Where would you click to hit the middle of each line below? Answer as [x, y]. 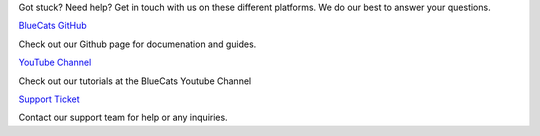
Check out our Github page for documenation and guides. [137, 44]
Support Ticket [49, 99]
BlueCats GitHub [52, 26]
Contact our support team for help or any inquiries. [123, 117]
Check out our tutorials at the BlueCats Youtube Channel [135, 81]
